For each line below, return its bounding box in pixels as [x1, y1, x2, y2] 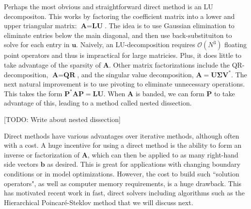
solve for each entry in [4, 39, 70, 50]
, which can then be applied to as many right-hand [87, 149, 238, 159]
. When [103, 88, 125, 98]
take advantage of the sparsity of [4, 59, 101, 70]
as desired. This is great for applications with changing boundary [47, 159, 241, 169]
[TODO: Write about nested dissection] [4, 114, 121, 124]
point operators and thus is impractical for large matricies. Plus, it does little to [4, 50, 242, 60]
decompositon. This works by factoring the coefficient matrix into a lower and [4, 11, 235, 21]
